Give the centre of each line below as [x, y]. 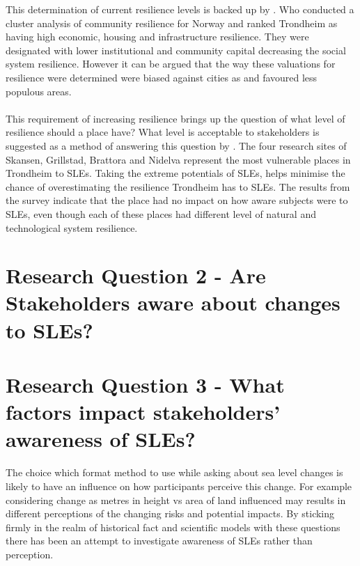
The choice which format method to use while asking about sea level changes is [174, 472]
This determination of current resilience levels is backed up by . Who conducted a [180, 9]
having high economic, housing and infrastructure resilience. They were [157, 37]
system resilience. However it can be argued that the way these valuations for [171, 64]
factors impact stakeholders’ [143, 412]
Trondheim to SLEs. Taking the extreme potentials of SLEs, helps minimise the [175, 173]
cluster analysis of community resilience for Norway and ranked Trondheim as [172, 23]
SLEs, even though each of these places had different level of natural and [161, 213]
